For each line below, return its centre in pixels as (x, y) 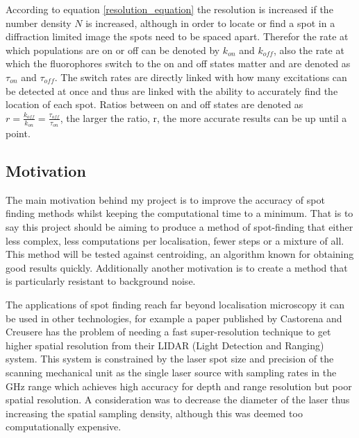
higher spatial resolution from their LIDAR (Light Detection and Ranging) (165, 345)
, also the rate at (309, 50)
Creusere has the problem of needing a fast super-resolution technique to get (168, 332)
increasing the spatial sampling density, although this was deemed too (154, 413)
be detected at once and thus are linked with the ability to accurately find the (172, 90)
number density (39, 23)
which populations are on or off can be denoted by (113, 50)
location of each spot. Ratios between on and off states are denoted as (155, 104)
